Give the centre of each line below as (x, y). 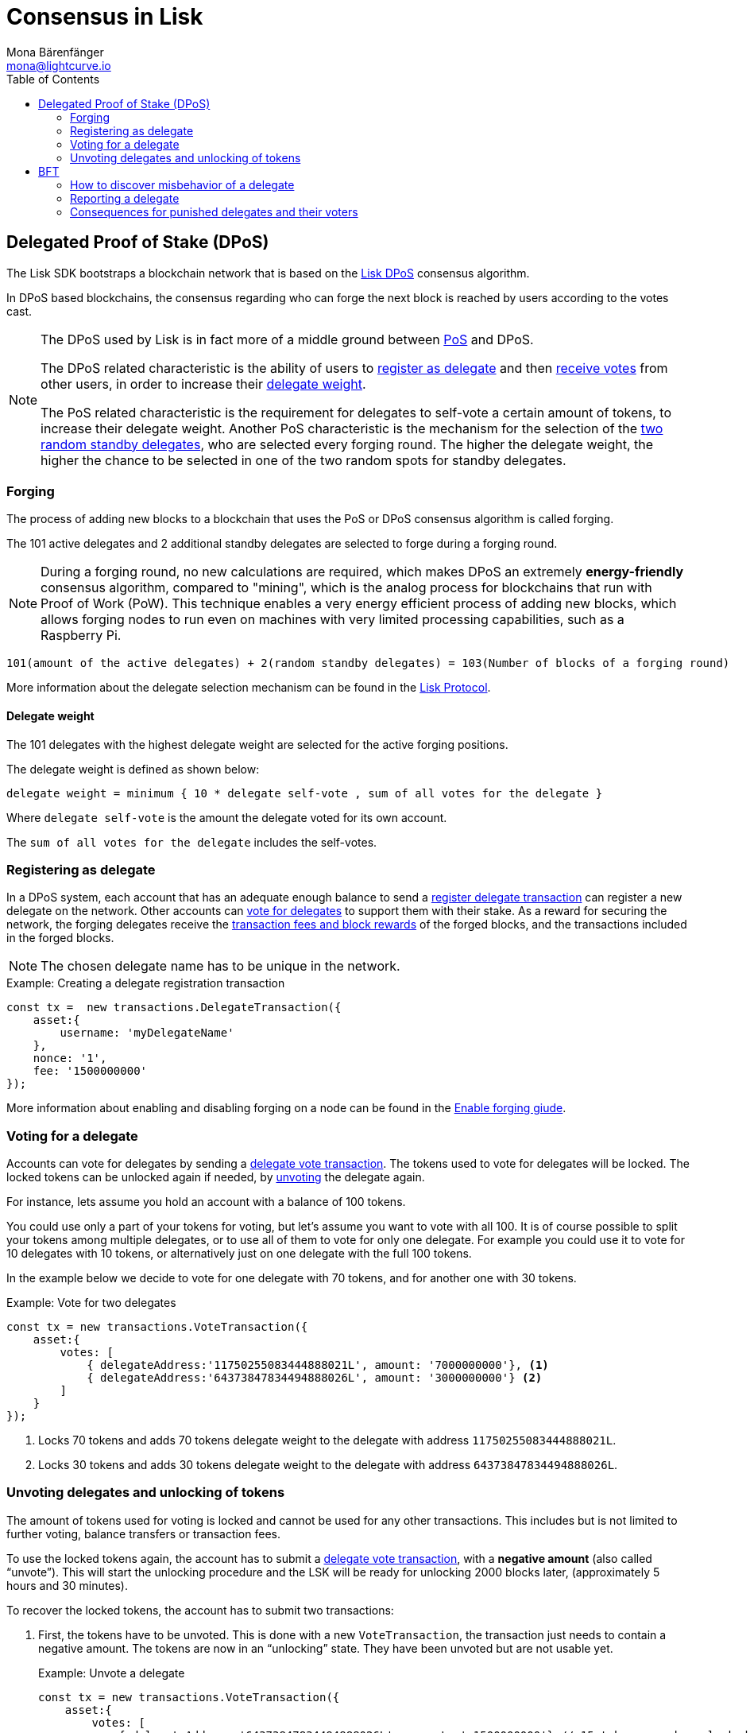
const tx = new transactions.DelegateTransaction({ (174, 1008)
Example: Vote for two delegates (91, 1303)
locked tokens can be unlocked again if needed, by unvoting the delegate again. (216, 1177)
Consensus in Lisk (105, 17)
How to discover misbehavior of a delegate (182, 184)
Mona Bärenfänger (55, 52)
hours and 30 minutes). (67, 1585)
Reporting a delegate (125, 198)
